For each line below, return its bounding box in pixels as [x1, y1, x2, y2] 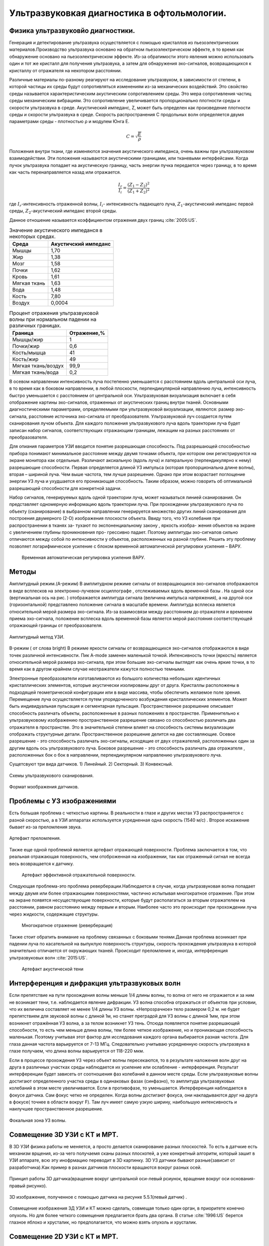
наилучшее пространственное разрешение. [9, 1106, 104, 1112]
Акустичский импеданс [50, 241, 111, 248]
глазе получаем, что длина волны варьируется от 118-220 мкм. [9, 1048, 144, 1054]
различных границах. [9, 322, 62, 329]
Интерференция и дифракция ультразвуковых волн [9, 979, 181, 988]
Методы [9, 568, 36, 576]
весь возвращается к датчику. [9, 860, 74, 867]
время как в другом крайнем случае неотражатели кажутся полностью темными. [9, 666, 185, 672]
